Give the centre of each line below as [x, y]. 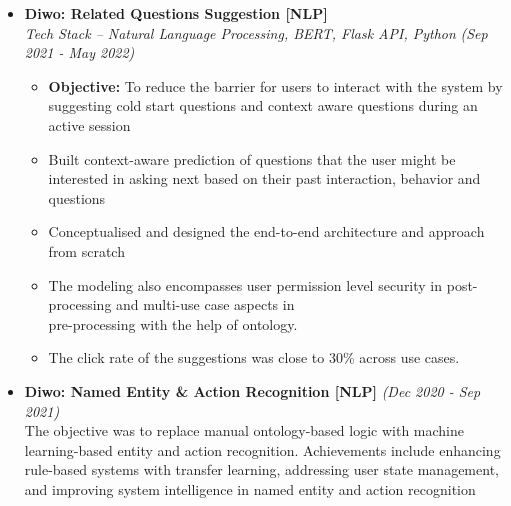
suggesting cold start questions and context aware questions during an [263, 105]
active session [89, 124]
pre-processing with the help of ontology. [173, 323]
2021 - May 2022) [79, 52]
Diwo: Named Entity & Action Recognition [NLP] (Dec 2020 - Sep [252, 390]
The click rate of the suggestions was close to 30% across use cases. [254, 357]
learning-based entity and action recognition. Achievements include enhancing [262, 449]
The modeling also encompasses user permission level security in [245, 284]
